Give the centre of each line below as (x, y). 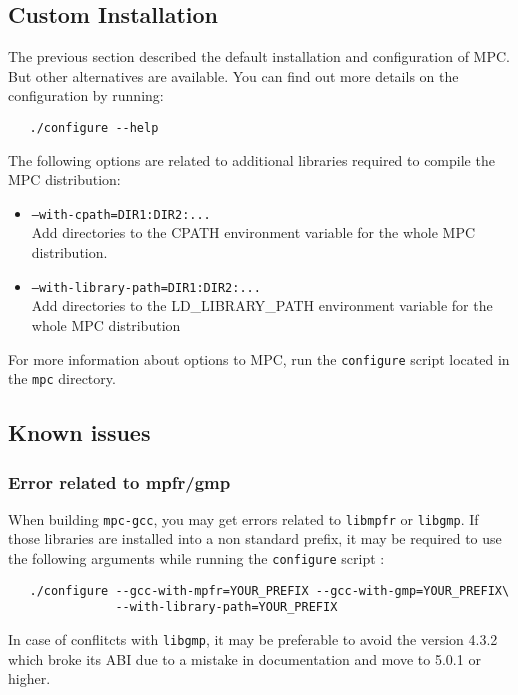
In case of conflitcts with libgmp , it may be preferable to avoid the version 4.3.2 (253, 639)
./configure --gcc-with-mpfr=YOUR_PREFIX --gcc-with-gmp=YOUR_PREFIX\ (269, 590)
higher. (29, 678)
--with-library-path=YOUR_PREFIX (226, 607)
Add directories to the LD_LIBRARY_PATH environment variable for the (262, 305)
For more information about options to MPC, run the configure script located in (259, 358)
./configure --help (94, 127)
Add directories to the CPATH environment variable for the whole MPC (253, 232)
